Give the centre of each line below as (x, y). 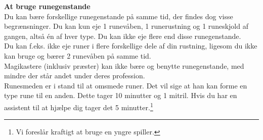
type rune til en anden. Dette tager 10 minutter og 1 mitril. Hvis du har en (121, 95)
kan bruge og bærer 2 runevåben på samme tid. (78, 55)
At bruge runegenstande (47, 6)
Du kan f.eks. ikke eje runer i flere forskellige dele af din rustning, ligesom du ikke (131, 46)
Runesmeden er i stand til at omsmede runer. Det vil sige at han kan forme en (126, 85)
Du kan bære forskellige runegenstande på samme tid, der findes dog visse (119, 16)
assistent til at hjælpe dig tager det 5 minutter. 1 (79, 106)
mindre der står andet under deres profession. (75, 76)
